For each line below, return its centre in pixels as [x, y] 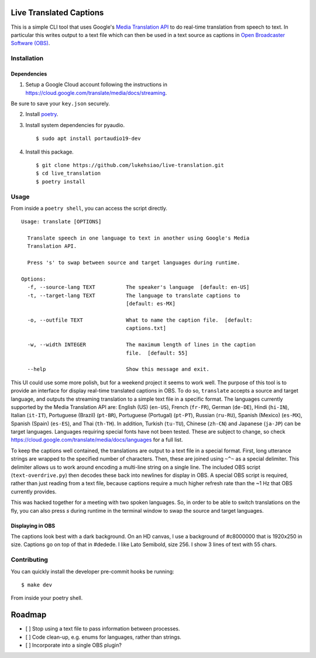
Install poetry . [42, 114]
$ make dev [37, 585]
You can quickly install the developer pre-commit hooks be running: [92, 571]
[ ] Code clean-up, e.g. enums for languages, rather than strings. [103, 637]
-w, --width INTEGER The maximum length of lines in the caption [141, 345]
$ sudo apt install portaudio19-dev [88, 139]
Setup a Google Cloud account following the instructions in [97, 84]
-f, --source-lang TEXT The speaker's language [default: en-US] [138, 287]
